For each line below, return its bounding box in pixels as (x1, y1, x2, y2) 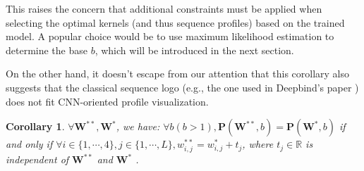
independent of (6, 152, 69, 167)
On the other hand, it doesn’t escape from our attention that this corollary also (6, 66, 350, 81)
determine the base (6, 42, 87, 57)
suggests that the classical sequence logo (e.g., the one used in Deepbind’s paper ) (6, 80, 359, 94)
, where (242, 137, 274, 151)
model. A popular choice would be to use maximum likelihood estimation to (6, 29, 334, 44)
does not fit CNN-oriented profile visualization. (6, 94, 209, 108)
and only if (6, 137, 53, 151)
